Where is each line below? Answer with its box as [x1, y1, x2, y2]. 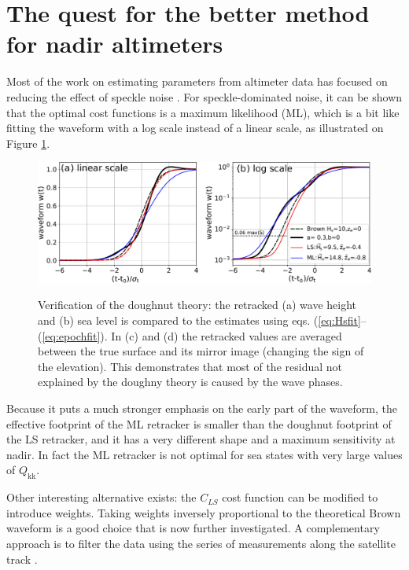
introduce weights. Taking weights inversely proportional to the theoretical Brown [6, 504, 401, 520]
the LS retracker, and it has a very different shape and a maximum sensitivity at [6, 431, 396, 447]
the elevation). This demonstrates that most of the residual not [38, 358, 343, 374]
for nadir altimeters [6, 28, 223, 60]
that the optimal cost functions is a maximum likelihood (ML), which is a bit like [6, 104, 400, 120]
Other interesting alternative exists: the [6, 489, 197, 506]
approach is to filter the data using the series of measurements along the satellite [6, 535, 396, 551]
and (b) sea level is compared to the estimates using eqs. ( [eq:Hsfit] [38, 312, 361, 329]
